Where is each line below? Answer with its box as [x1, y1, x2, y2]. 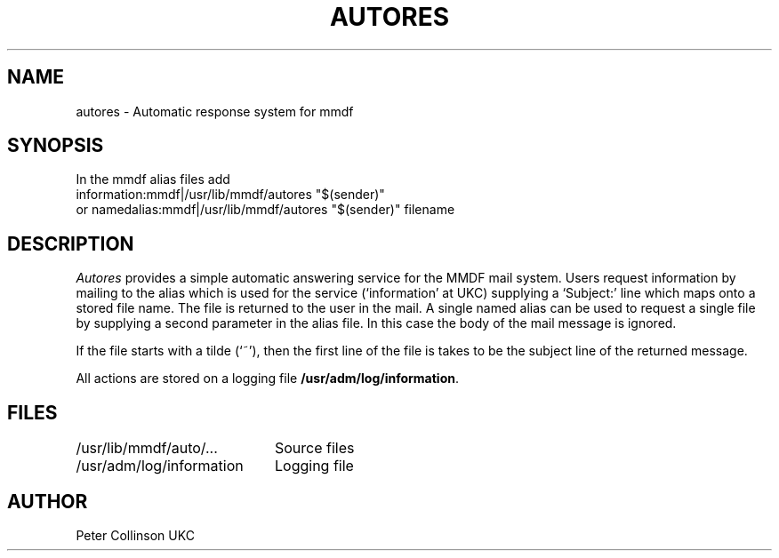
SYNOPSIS [7, 134, 104, 157]
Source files [274, 439, 355, 458]
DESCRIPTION [7, 232, 134, 255]
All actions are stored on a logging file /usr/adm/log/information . [76, 371, 460, 387]
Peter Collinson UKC [76, 527, 195, 543]
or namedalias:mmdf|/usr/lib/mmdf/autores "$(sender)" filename [76, 202, 455, 218]
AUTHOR [7, 490, 88, 513]
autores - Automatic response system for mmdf [76, 103, 354, 119]
